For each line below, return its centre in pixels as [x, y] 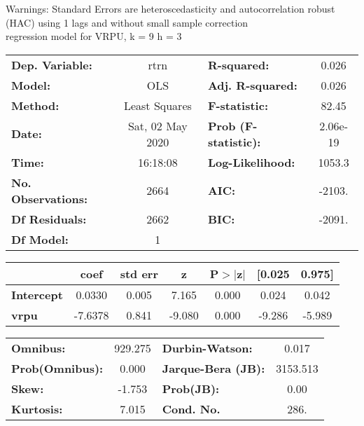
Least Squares [157, 105]
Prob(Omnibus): [57, 368]
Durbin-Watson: [207, 348]
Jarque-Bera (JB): [213, 368]
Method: [35, 105]
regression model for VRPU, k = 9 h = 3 [94, 36]
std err [139, 273]
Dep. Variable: [52, 64]
